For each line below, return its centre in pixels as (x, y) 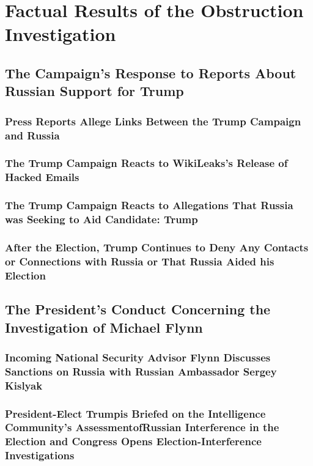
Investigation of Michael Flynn (104, 327)
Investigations (40, 455)
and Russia (32, 135)
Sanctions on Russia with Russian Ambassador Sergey (141, 371)
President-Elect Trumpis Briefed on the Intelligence (135, 413)
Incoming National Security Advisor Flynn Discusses (138, 357)
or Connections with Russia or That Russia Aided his (140, 261)
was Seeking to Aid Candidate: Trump (101, 219)
